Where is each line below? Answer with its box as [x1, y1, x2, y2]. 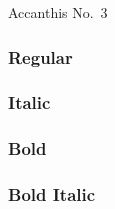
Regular [8, 44, 73, 69]
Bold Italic [8, 182, 96, 207]
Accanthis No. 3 [8, 2, 108, 22]
